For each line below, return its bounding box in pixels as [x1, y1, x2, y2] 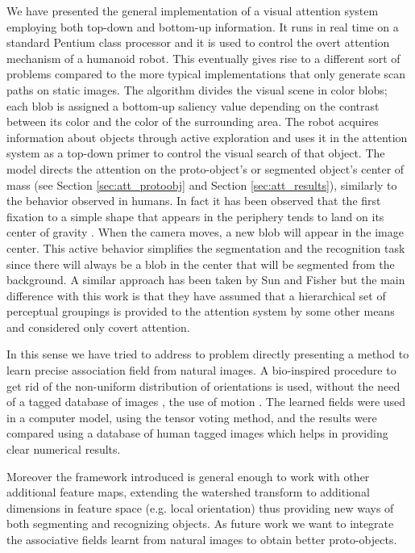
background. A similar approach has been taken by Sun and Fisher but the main [6, 271, 405, 288]
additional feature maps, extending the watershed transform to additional [6, 484, 370, 501]
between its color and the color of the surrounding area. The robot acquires [6, 113, 379, 130]
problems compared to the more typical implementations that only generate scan [6, 65, 406, 82]
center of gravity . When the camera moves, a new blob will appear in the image [6, 224, 404, 241]
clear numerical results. [6, 441, 121, 458]
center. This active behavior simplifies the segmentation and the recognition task [6, 239, 405, 256]
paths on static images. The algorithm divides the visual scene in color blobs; [6, 81, 388, 98]
